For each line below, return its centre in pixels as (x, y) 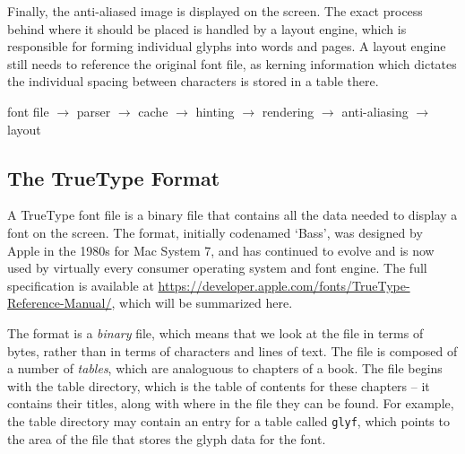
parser (94, 111)
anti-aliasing (375, 111)
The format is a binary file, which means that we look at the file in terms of (215, 332)
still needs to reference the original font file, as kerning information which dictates (232, 63)
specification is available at (81, 285)
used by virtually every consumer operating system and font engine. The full (217, 268)
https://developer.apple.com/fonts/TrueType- (284, 285)
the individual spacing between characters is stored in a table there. (193, 81)
